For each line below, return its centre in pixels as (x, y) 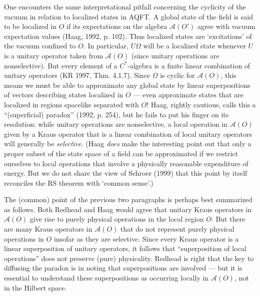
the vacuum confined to (40, 46)
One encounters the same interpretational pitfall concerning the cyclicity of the (125, 6)
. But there (228, 219)
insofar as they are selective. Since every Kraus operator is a (146, 238)
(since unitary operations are (175, 55)
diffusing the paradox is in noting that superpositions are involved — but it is (123, 268)
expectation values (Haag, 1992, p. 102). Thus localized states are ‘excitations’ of (128, 36)
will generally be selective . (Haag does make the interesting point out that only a (128, 144)
